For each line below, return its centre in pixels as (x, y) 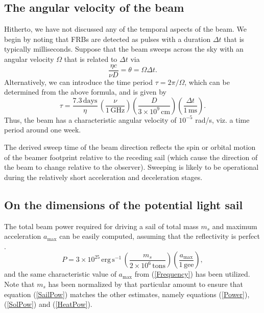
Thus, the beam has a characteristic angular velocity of (90, 119)
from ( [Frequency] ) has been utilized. (192, 274)
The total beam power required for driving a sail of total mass (101, 226)
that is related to (91, 59)
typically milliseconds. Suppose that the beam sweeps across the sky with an (124, 49)
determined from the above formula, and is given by (85, 92)
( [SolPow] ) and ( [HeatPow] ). (48, 304)
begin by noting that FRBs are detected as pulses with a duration (107, 39)
